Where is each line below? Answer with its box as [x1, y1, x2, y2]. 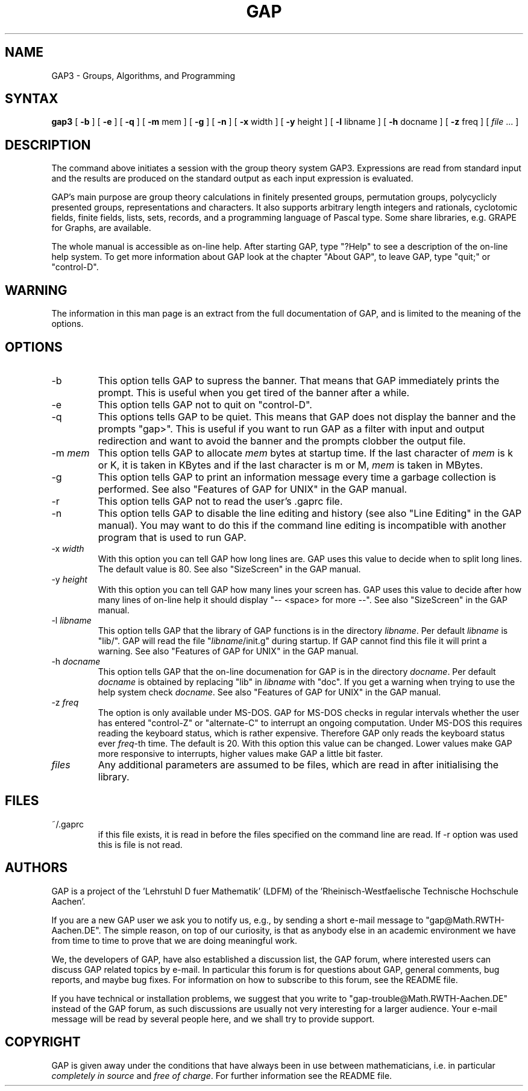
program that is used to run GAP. [98, 531, 247, 543]
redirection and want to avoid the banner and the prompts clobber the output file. [98, 434, 466, 447]
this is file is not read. [98, 839, 183, 850]
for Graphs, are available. [51, 223, 151, 233]
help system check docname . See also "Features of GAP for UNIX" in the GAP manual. [98, 686, 441, 697]
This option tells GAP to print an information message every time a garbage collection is [98, 470, 496, 483]
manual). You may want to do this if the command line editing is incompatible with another [98, 519, 506, 531]
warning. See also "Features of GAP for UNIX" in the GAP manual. [98, 645, 359, 656]
